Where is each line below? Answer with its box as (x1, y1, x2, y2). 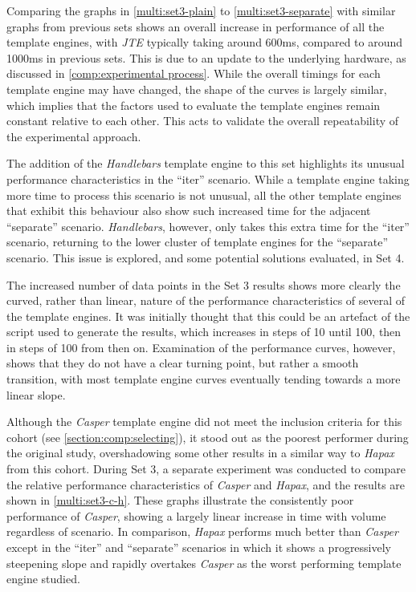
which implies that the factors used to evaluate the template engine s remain (6, 96, 381, 113)
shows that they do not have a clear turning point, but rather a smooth (6, 355, 359, 371)
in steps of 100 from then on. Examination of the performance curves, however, (6, 339, 396, 355)
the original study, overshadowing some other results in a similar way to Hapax (6, 444, 394, 461)
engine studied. (6, 570, 80, 587)
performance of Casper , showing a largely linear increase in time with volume (6, 507, 386, 524)
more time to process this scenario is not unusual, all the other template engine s (6, 186, 402, 203)
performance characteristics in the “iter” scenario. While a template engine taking (6, 170, 410, 187)
